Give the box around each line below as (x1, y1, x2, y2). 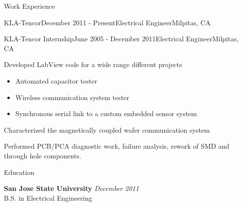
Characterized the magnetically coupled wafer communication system (4, 124, 210, 135)
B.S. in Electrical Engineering (4, 192, 92, 203)
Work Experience (4, 1, 55, 11)
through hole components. (4, 150, 81, 160)
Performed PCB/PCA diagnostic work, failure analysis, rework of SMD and (4, 141, 229, 151)
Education (4, 167, 35, 177)
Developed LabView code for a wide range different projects (4, 59, 182, 69)
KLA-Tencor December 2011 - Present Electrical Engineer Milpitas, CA (4, 17, 211, 27)
